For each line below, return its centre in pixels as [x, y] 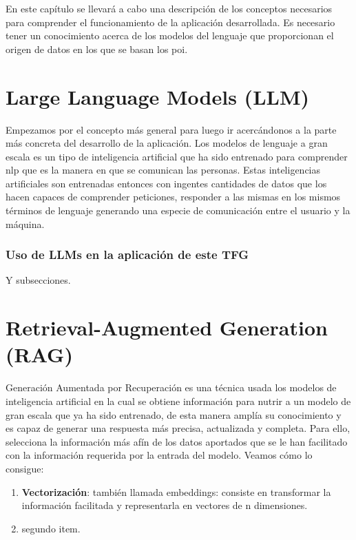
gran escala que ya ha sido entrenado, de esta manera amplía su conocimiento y [174, 414]
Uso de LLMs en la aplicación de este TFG [127, 255]
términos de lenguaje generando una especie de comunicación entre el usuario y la [178, 210]
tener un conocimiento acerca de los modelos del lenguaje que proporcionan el [170, 35]
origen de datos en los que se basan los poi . [97, 49]
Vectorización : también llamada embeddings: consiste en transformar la [176, 491]
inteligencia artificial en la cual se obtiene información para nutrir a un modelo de [178, 401]
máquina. [25, 224]
